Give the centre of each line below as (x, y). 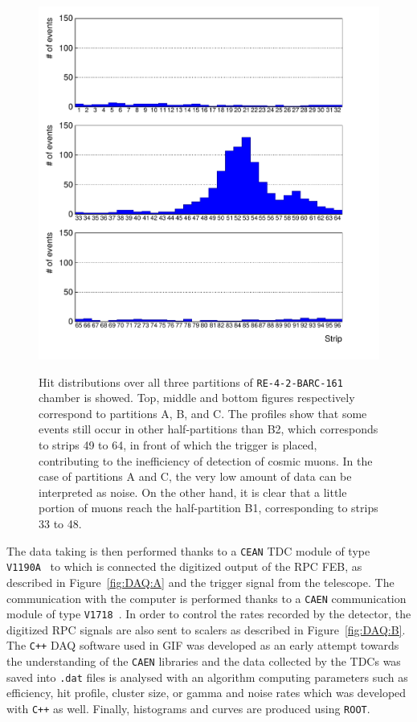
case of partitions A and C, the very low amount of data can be (195, 476)
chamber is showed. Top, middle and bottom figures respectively (197, 398)
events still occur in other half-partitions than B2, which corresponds (208, 429)
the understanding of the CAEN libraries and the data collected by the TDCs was (204, 661)
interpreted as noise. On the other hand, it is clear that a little (193, 492)
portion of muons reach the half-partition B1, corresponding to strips (208, 508)
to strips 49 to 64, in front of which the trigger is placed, (178, 445)
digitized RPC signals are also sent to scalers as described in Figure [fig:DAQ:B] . (206, 629)
